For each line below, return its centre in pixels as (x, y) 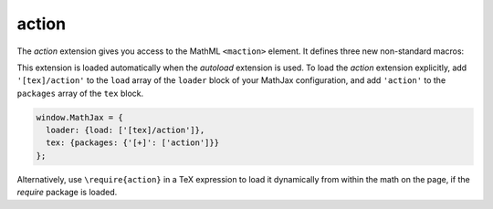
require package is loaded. (67, 193)
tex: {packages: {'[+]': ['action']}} (132, 143)
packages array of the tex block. (80, 93)
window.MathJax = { (79, 117)
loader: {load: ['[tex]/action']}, (126, 131)
